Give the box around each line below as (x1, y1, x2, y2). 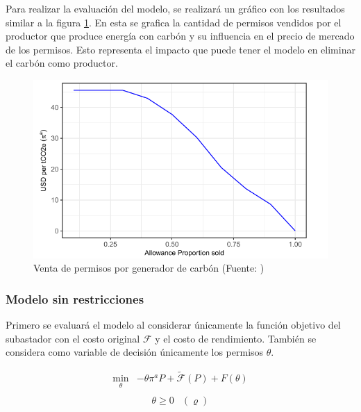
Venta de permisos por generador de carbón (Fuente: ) (33, 261, 265, 275)
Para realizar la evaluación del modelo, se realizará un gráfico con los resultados (6, 1, 345, 15)
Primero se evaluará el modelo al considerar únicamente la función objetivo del (6, 318, 341, 332)
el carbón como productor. (6, 56, 118, 70)
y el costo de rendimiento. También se (155, 331, 317, 345)
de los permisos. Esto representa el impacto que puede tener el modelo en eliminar (6, 42, 355, 56)
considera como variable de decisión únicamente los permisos (6, 345, 264, 359)
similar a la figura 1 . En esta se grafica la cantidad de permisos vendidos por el (6, 15, 342, 29)
